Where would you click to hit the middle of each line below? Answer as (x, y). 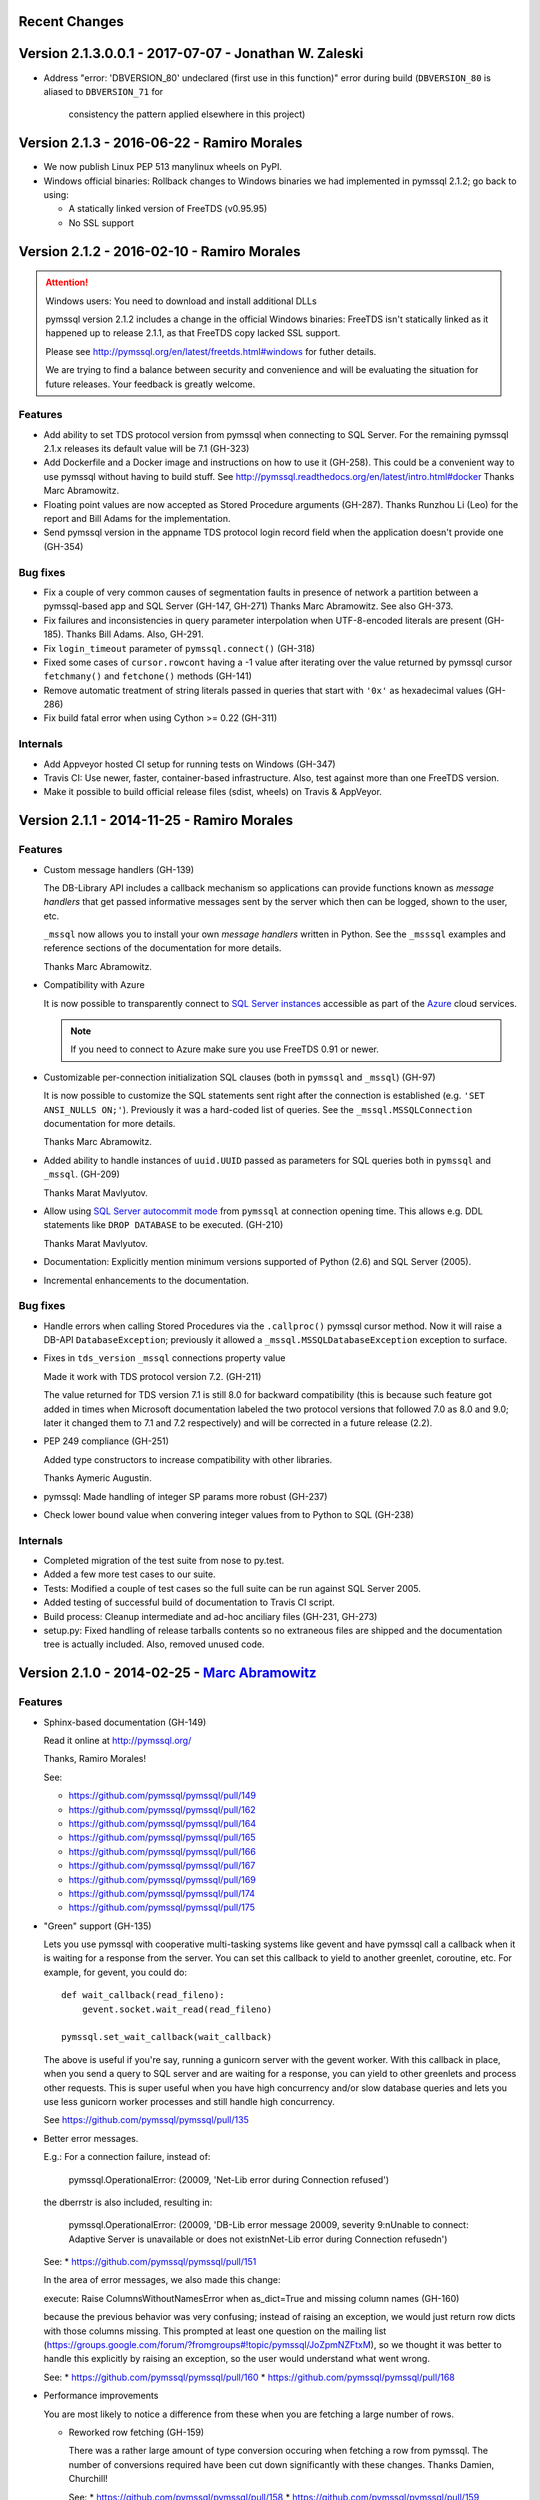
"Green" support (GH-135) (97, 1926)
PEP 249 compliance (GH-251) (106, 1441)
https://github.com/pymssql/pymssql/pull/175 (161, 1907)
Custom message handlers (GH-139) (119, 869)
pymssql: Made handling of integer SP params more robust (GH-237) (185, 1496)
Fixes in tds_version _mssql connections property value (164, 1358)
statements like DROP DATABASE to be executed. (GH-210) (163, 1225)
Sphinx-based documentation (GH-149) (125, 1722)
